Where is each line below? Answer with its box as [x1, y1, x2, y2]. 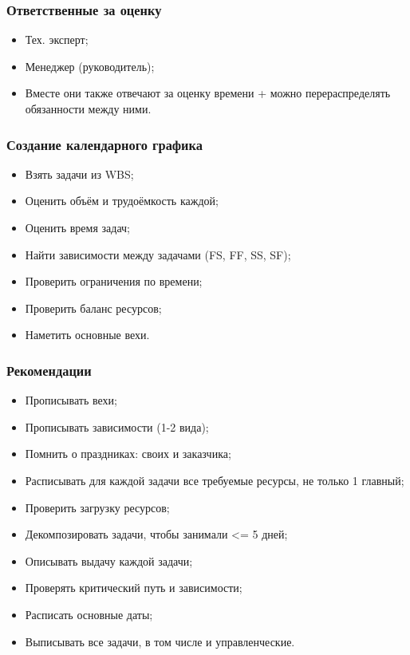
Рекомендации [6, 360, 92, 380]
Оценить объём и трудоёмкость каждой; [25, 192, 219, 209]
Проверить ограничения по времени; [25, 273, 203, 290]
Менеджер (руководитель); [25, 57, 155, 74]
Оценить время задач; [25, 219, 131, 235]
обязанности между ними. [25, 101, 152, 116]
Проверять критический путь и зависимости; [25, 579, 242, 596]
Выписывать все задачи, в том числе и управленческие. [25, 633, 295, 649]
